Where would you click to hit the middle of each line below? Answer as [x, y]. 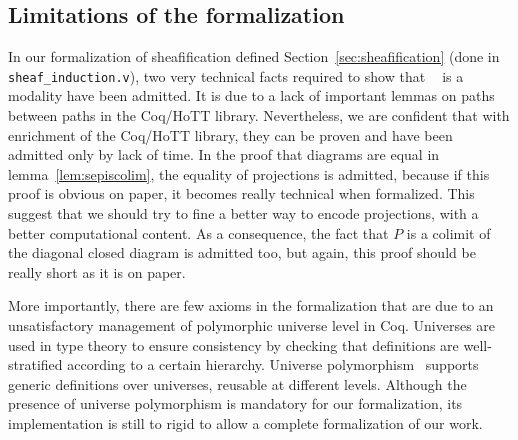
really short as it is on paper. [97, 271]
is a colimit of [448, 232]
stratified [35, 364]
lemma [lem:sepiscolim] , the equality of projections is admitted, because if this [249, 173]
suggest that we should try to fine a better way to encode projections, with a [243, 213]
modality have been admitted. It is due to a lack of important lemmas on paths [251, 95]
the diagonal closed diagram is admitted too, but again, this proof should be [242, 252]
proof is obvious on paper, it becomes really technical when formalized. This [241, 193]
